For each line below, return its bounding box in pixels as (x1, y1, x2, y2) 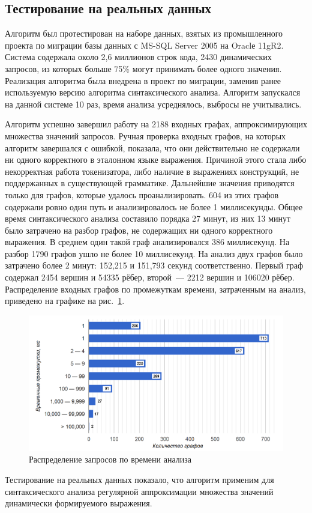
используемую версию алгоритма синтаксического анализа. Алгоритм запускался (5, 86, 301, 99)
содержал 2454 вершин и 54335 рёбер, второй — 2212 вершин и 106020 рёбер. (5, 271, 295, 284)
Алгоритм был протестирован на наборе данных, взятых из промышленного (5, 27, 283, 40)
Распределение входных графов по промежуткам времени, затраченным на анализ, (5, 282, 306, 295)
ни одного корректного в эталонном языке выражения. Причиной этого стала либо (5, 153, 307, 166)
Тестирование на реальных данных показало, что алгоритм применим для (5, 473, 274, 485)
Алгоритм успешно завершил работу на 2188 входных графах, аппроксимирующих (5, 118, 307, 130)
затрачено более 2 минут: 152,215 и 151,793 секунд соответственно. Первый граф (5, 259, 303, 272)
